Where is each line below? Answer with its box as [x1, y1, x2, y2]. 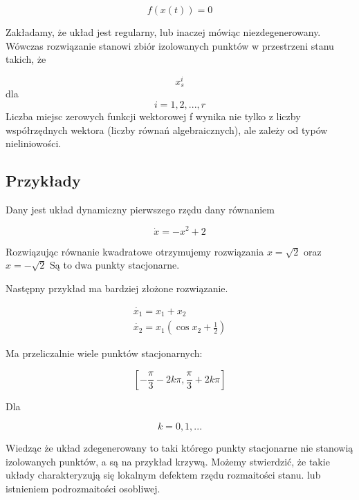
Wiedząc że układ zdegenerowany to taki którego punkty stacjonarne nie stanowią [6, 441, 353, 455]
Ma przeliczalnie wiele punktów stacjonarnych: [6, 346, 203, 360]
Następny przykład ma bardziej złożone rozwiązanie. [6, 280, 228, 295]
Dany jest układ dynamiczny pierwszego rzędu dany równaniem [6, 202, 275, 216]
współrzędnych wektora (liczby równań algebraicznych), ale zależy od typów [6, 122, 328, 137]
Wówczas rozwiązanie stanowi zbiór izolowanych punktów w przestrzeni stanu [6, 38, 334, 52]
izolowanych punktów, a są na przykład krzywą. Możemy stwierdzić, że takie [6, 454, 330, 468]
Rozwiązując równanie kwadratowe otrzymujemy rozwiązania [6, 244, 264, 258]
